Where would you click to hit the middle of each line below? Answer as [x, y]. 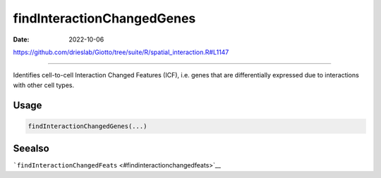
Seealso [31, 149]
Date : [21, 39]
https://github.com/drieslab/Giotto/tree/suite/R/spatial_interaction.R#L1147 [121, 52]
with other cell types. [44, 85]
